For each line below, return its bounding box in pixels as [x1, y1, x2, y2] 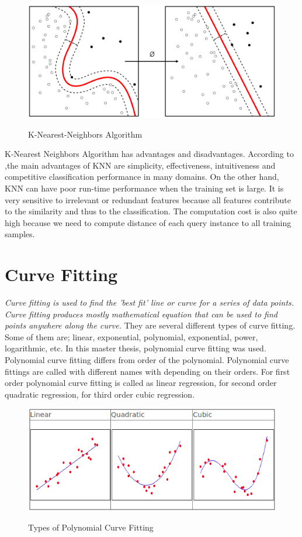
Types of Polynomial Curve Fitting [28, 521, 154, 533]
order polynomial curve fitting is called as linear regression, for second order [5, 377, 277, 389]
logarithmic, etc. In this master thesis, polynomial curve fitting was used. [5, 342, 266, 354]
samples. [5, 228, 35, 240]
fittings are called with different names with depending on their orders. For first [5, 365, 290, 377]
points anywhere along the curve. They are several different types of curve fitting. [5, 319, 296, 331]
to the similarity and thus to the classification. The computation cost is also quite [5, 205, 297, 217]
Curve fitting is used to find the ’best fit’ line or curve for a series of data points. [5, 296, 294, 309]
